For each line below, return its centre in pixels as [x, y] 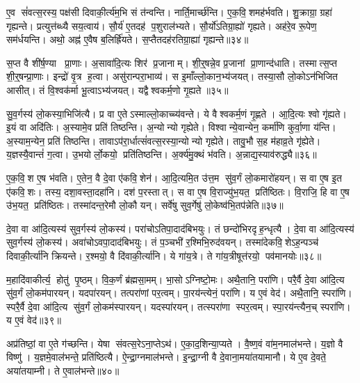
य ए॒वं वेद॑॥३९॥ [34, 320]
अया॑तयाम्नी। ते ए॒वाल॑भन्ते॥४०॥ [63, 371]
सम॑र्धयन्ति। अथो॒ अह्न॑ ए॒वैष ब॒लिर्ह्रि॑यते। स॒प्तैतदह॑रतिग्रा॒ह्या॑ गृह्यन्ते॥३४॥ [128, 39]
